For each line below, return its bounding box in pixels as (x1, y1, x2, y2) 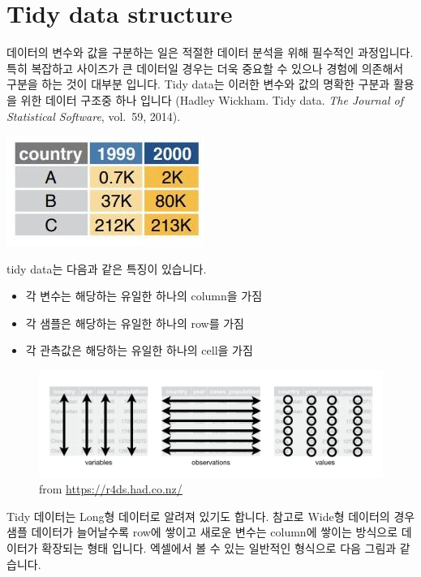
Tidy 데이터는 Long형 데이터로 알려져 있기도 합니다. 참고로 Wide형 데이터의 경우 (6, 507, 415, 524)
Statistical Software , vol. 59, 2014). (6, 107, 181, 124)
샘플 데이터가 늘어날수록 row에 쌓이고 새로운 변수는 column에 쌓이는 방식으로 (6, 523, 398, 540)
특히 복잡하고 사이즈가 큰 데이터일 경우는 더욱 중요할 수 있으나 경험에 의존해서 (6, 59, 404, 76)
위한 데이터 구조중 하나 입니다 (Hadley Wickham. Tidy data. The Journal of (20, 91, 403, 108)
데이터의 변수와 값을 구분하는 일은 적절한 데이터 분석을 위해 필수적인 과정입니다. (6, 44, 414, 61)
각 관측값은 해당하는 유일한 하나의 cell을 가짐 (25, 342, 253, 359)
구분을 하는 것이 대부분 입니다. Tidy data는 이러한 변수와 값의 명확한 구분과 (6, 75, 390, 93)
